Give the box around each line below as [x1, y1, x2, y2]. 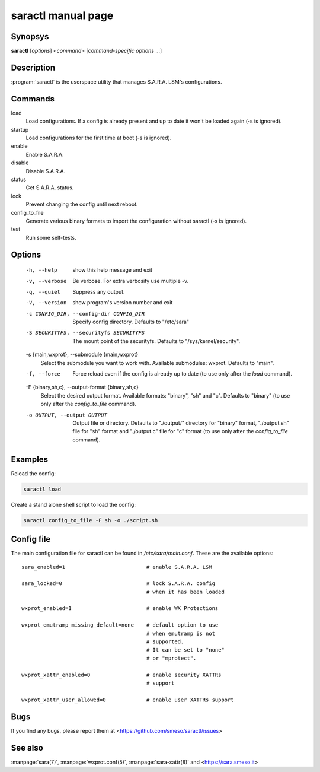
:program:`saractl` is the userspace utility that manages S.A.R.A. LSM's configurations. [11, 78, 222, 85]
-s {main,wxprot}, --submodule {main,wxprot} [25, 351, 139, 358]
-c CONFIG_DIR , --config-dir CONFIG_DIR [25, 310, 145, 317]
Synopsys [11, 31, 49, 42]
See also [11, 742, 44, 753]
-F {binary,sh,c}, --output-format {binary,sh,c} [25, 383, 139, 391]
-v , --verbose [25, 278, 67, 284]
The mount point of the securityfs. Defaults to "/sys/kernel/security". [72, 337, 240, 344]
